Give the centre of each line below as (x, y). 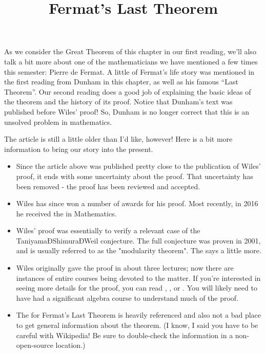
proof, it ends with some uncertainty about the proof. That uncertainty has (135, 176)
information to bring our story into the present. (79, 149)
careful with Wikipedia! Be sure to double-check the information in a (125, 335)
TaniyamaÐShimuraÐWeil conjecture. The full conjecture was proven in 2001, (138, 240)
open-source (35, 345)
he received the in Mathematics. (66, 213)
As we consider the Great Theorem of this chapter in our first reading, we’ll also (130, 51)
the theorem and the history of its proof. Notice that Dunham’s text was (118, 102)
